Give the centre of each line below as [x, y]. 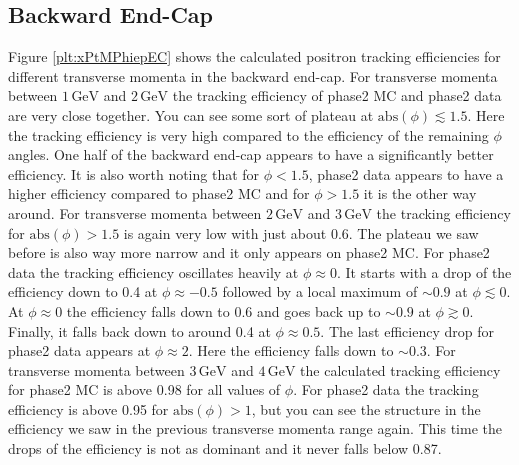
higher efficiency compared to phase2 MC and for [159, 193]
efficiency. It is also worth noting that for [134, 173]
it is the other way [420, 193]
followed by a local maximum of [320, 291]
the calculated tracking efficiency [400, 369]
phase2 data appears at [79, 350]
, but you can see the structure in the [366, 408]
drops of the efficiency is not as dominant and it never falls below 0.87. [225, 448]
